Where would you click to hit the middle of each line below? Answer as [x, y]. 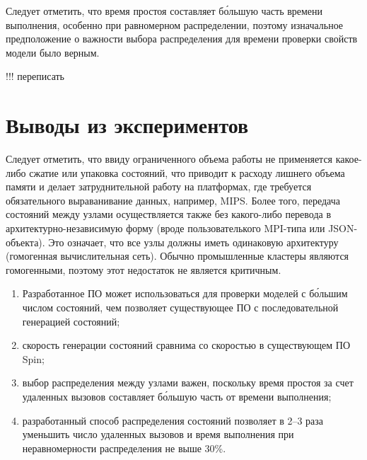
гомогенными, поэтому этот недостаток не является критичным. [144, 269]
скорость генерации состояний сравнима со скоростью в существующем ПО [186, 345]
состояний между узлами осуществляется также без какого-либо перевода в [169, 214]
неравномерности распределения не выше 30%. [124, 448]
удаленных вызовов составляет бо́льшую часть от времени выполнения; [177, 396]
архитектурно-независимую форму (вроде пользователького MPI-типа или [165, 228]
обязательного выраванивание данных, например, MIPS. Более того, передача [173, 200]
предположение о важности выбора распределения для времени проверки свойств [182, 39]
